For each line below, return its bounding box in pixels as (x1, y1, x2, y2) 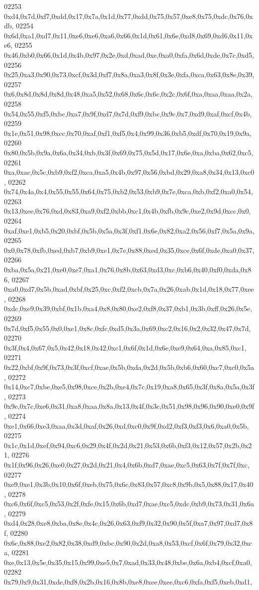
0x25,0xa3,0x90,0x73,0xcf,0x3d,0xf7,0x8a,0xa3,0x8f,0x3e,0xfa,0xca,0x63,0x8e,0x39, (4, 69, 255, 80)
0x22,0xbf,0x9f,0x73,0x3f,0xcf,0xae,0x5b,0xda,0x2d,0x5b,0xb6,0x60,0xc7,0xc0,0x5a (4, 361, 255, 372)
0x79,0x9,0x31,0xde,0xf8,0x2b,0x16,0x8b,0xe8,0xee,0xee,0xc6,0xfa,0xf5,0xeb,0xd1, (4, 577, 253, 587)
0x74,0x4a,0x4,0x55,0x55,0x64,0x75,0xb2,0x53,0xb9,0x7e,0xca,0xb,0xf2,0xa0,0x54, (4, 186, 253, 197)
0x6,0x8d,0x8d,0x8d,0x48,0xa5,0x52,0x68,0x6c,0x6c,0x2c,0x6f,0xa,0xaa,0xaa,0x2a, (4, 89, 253, 99)
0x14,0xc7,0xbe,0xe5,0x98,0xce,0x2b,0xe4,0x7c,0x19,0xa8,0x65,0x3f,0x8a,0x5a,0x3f (4, 381, 255, 392)
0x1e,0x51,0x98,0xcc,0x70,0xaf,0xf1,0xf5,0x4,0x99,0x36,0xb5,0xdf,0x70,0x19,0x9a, (4, 127, 252, 138)
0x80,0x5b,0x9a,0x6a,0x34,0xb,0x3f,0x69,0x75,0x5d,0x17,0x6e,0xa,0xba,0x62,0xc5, (4, 147, 254, 157)
